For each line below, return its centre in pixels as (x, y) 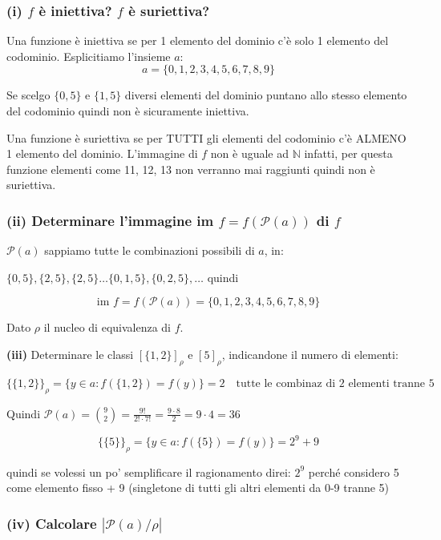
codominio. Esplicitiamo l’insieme (89, 56)
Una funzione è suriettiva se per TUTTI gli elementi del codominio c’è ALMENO (206, 137)
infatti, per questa (348, 153)
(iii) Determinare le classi (70, 354)
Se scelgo (28, 95)
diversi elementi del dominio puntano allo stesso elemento (266, 95)
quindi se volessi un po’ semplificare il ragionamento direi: (149, 471)
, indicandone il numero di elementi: (310, 354)
